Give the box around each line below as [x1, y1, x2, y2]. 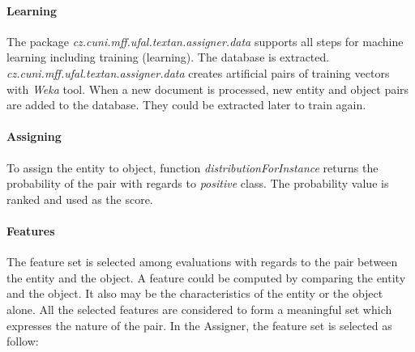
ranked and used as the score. [6, 190, 153, 207]
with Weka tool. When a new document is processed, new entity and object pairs [6, 80, 409, 97]
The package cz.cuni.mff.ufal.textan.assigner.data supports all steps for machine [6, 32, 404, 49]
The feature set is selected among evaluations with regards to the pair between [6, 253, 398, 270]
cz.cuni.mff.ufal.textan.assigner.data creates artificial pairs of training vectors [6, 64, 390, 81]
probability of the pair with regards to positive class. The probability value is [6, 175, 389, 192]
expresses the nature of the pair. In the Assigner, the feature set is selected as [6, 316, 392, 333]
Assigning [6, 128, 62, 145]
